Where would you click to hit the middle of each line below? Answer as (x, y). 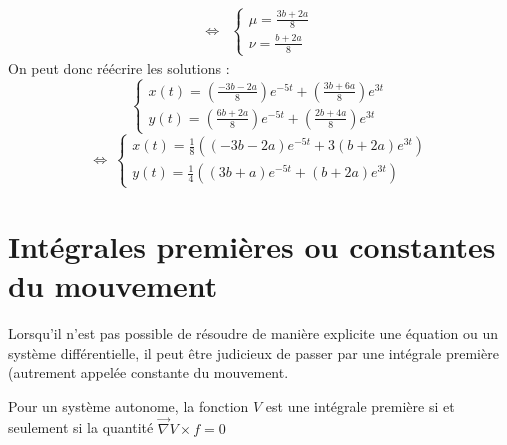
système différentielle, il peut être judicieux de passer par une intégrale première (253, 352)
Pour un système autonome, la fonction (128, 405)
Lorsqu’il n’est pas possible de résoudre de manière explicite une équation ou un (253, 332)
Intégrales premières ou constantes (252, 245)
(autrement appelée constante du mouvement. (148, 372)
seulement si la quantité (81, 427)
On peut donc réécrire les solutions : (119, 67)
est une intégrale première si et (360, 405)
